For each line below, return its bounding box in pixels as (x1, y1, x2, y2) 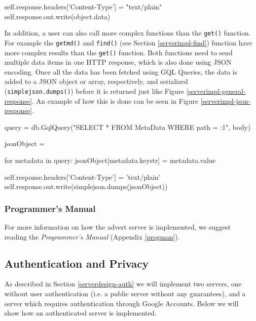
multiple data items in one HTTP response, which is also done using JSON (4, 57, 232, 67)
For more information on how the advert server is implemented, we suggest (4, 221, 231, 232)
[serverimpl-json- (200, 95, 251, 106)
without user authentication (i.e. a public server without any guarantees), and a (4, 288, 246, 298)
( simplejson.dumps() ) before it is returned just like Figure (4, 85, 184, 96)
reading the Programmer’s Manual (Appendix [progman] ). (4, 231, 180, 241)
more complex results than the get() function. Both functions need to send (4, 47, 233, 57)
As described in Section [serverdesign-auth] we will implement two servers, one (4, 279, 242, 289)
